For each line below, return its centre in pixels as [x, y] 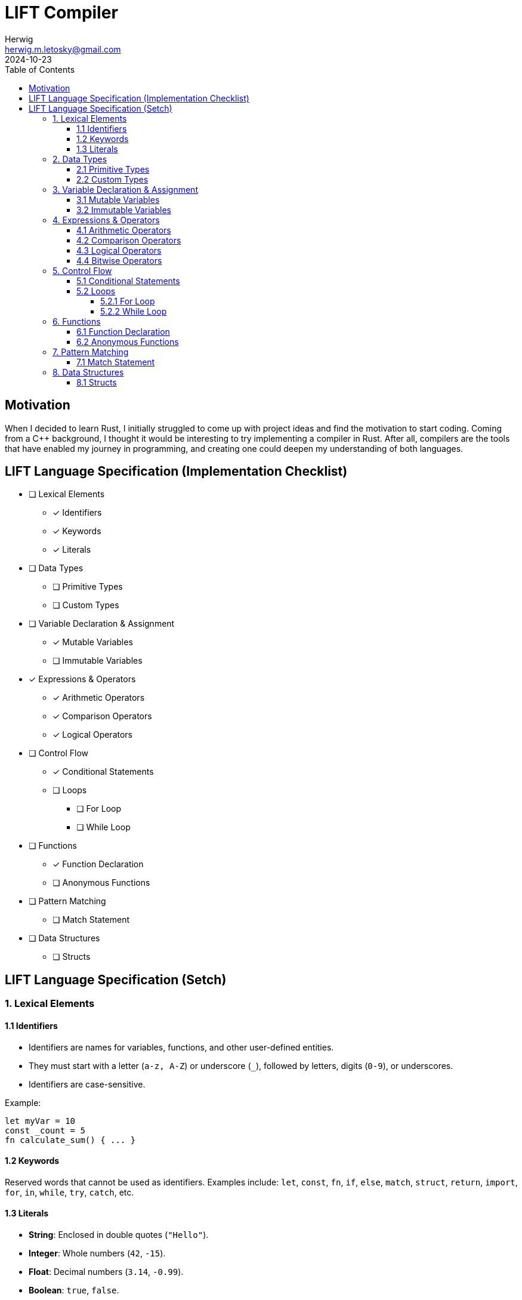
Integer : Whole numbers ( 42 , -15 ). [97, 1253]
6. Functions [77, 321]
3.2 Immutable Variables [124, 210]
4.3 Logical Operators [119, 250]
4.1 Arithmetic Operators [124, 230]
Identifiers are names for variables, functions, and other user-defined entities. [181, 1047]
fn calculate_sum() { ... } [70, 1140]
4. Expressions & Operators [106, 220]
